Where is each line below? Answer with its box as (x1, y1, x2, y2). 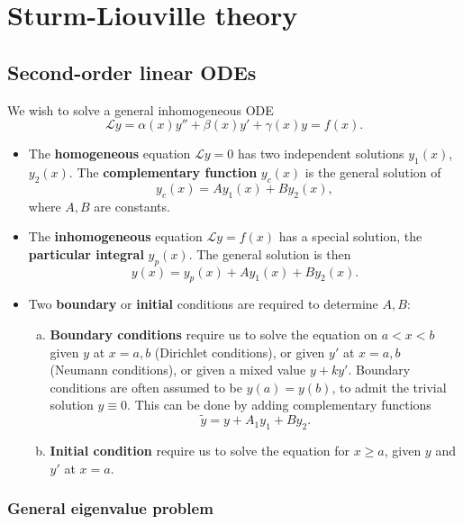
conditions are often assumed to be (50, 377, 242, 396)
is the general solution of (304, 162, 441, 181)
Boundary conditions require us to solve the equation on (50, 324, 378, 343)
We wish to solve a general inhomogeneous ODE (7, 100, 274, 119)
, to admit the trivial (331, 377, 447, 396)
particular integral (28, 244, 144, 263)
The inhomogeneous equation (28, 227, 203, 246)
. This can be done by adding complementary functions (127, 395, 431, 414)
